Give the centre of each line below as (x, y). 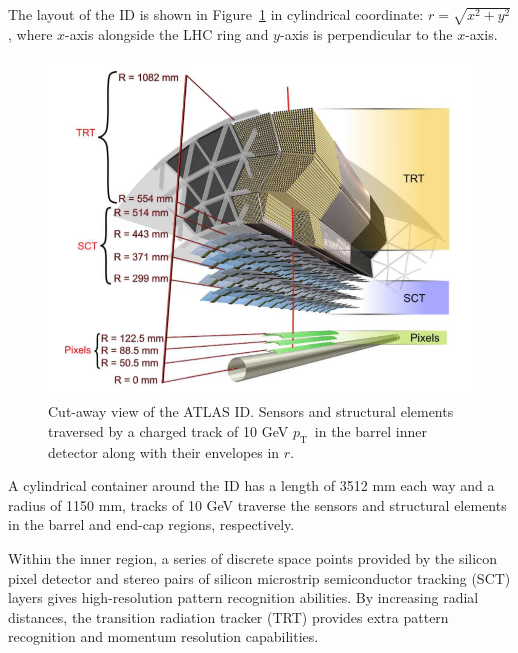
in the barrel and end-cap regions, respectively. (151, 524)
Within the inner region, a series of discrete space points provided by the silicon (253, 558)
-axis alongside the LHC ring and (167, 33)
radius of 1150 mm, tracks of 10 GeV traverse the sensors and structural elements (257, 504)
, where (30, 33)
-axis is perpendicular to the (366, 33)
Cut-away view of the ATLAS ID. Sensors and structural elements (251, 411)
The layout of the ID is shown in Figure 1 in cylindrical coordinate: (216, 14)
